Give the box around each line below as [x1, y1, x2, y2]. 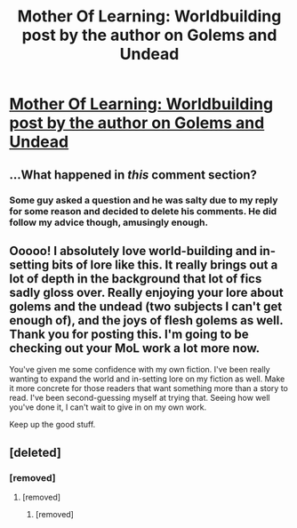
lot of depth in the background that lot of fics [9, 271, 262, 286]
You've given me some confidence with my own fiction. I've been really [9, 364, 270, 375]
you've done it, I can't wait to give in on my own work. [9, 402, 207, 412]
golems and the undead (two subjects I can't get [9, 299, 283, 314]
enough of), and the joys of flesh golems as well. [9, 313, 284, 328]
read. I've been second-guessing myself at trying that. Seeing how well [9, 393, 270, 404]
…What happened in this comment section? [9, 167, 258, 182]
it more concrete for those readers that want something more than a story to [9, 383, 289, 394]
